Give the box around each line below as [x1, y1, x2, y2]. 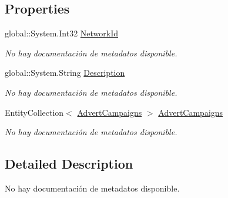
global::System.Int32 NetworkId [5, 27, 119, 39]
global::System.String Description [5, 66, 125, 79]
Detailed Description [5, 155, 133, 173]
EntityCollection [5, 106, 64, 118]
